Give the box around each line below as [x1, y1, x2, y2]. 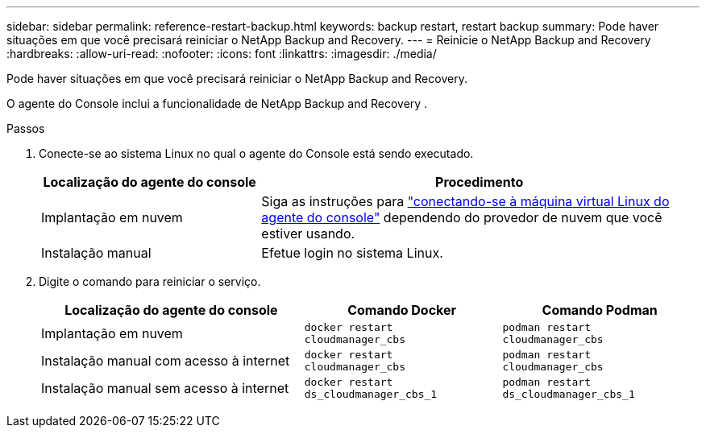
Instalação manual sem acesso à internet [41, 380, 289, 396]
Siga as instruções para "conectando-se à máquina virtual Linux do [261, 193, 670, 209]
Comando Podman [542, 302, 658, 318]
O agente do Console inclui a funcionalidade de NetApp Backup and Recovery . [6, 97, 428, 110]
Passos [6, 122, 45, 135]
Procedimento [435, 174, 524, 190]
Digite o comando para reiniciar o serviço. [39, 275, 261, 288]
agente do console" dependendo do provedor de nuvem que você [261, 209, 662, 225]
